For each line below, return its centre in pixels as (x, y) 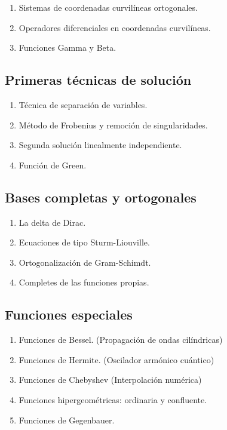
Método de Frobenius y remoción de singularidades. (113, 125)
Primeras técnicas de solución (98, 80)
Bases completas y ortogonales (101, 197)
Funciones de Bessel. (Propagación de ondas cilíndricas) (121, 340)
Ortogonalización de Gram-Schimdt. (85, 262)
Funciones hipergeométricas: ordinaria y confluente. (113, 399)
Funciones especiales (69, 314)
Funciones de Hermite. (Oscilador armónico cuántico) (116, 359)
